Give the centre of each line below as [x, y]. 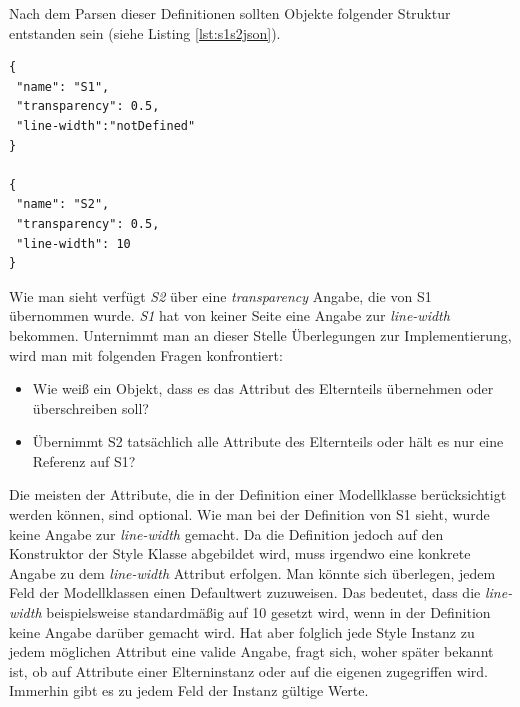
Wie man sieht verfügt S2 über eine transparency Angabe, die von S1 [220, 295]
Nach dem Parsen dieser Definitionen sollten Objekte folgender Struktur [230, 13]
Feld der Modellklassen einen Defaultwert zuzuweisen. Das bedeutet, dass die [245, 592]
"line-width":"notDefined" [106, 125]
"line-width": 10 [73, 243]
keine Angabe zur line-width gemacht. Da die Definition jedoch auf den [226, 533]
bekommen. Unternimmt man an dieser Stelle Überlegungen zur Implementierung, [260, 334]
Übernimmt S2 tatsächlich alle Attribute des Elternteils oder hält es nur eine [268, 441]
